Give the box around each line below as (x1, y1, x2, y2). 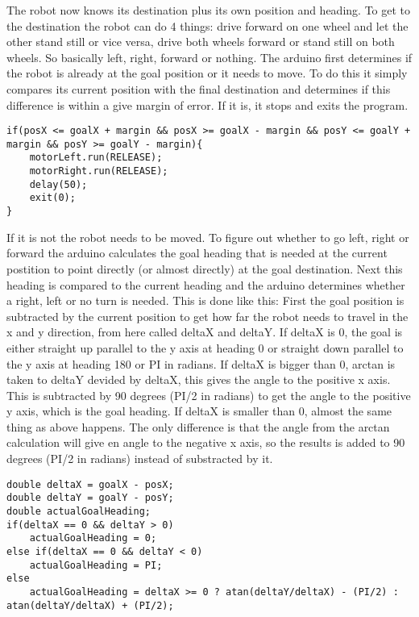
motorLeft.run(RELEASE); (29, 152, 163, 164)
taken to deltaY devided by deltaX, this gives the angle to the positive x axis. (6, 371, 391, 388)
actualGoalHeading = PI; (29, 559, 163, 571)
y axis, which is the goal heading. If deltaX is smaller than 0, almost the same (6, 402, 392, 419)
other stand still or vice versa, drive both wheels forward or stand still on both (6, 33, 395, 50)
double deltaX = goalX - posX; (6, 478, 174, 490)
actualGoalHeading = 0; (29, 532, 157, 544)
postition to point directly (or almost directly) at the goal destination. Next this (6, 260, 403, 277)
